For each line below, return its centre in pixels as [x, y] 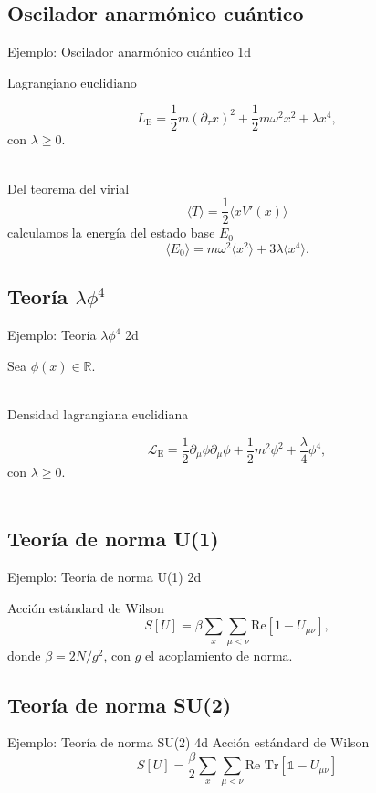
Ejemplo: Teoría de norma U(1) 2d [104, 576]
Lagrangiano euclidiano [72, 82]
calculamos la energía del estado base [111, 233]
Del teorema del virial [68, 188]
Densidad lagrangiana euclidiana [98, 413]
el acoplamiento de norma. [219, 655]
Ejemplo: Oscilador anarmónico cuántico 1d [130, 52]
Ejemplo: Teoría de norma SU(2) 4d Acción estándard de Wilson [188, 742]
